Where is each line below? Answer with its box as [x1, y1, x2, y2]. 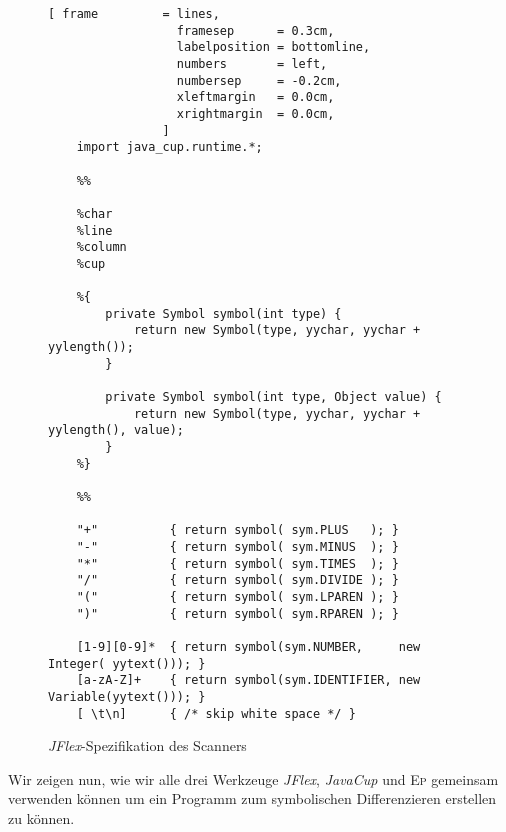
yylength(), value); [48, 423, 185, 438]
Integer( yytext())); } [48, 656, 206, 671]
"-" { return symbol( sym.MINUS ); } [76, 540, 399, 554]
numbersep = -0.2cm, [176, 73, 342, 88]
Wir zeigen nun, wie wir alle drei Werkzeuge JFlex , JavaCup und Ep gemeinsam [8, 768, 499, 789]
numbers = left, [176, 56, 328, 71]
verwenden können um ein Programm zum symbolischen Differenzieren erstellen [8, 788, 497, 809]
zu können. [8, 808, 75, 828]
